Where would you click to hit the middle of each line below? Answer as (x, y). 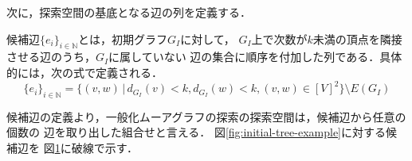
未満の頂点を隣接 (357, 38)
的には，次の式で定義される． (84, 72)
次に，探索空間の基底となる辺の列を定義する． (129, 12)
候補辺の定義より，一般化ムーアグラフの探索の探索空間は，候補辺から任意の (206, 116)
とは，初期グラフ (123, 38)
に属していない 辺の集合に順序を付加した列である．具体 (255, 57)
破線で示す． (105, 148)
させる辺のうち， (51, 57)
